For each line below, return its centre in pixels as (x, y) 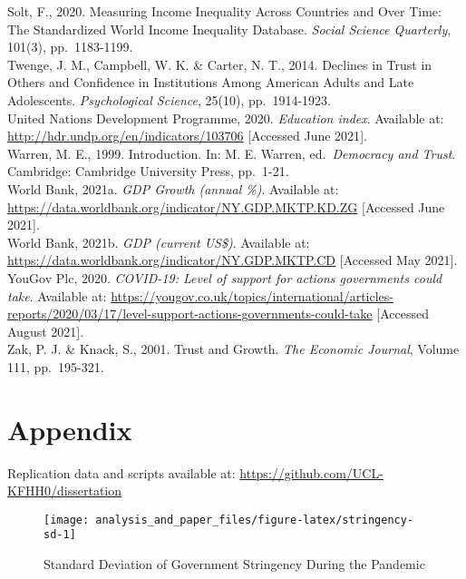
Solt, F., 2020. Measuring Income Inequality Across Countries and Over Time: (224, 11)
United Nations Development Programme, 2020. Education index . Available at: (226, 118)
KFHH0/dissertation (65, 491)
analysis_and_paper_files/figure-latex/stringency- (255, 520)
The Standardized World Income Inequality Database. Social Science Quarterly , (229, 29)
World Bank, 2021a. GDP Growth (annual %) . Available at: (173, 188)
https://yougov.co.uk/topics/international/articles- (252, 295)
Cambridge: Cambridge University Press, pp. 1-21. (148, 171)
